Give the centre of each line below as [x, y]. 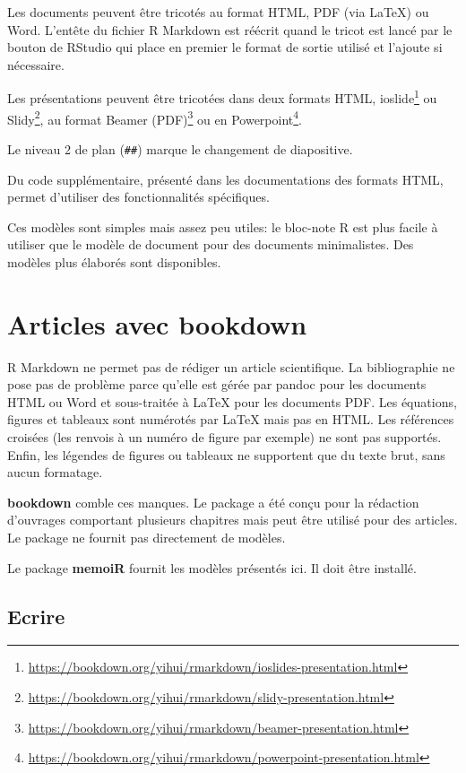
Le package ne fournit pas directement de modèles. [147, 537]
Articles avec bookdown [157, 323]
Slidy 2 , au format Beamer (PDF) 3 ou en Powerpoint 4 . [155, 117]
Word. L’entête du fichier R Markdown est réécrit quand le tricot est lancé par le [230, 29]
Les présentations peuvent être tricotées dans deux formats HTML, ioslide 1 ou [222, 97]
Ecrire [36, 616]
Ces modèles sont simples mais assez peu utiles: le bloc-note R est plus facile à [223, 226]
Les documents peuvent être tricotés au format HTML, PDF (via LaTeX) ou [218, 12]
